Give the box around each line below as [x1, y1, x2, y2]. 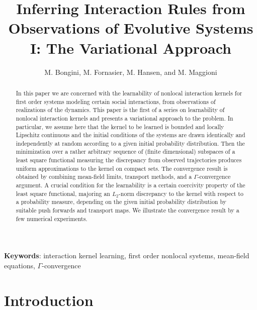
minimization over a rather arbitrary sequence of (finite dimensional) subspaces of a [16, 147, 235, 156]
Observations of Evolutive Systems [8, 18, 253, 38]
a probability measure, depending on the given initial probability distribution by [16, 197, 226, 206]
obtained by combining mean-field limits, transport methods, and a [16, 172, 192, 181]
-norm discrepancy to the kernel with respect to [118, 189, 243, 197]
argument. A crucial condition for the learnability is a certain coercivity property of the [16, 181, 245, 189]
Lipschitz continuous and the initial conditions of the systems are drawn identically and [16, 131, 245, 139]
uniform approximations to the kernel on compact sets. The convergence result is [16, 164, 228, 172]
